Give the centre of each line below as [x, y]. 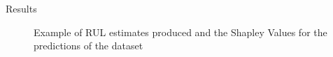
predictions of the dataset [88, 46]
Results [21, 8]
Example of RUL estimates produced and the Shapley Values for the [180, 32]
